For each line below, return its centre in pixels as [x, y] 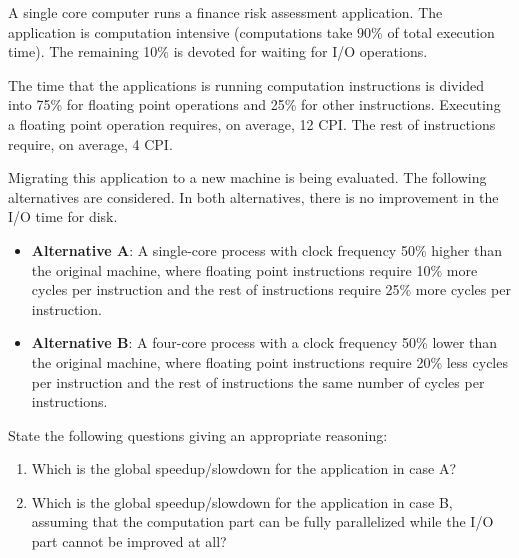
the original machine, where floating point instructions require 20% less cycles [269, 361]
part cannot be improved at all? [129, 541]
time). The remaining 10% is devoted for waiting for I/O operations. [218, 51]
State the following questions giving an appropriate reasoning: [198, 434]
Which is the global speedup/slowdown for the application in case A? [244, 468]
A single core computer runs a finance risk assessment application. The [225, 12]
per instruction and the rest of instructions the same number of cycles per [258, 381]
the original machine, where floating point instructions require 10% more [254, 269]
